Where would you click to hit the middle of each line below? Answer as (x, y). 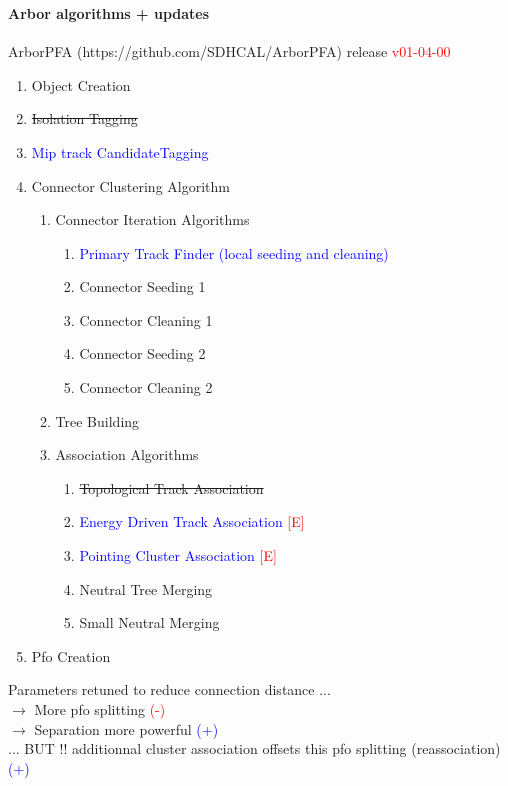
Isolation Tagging (84, 118)
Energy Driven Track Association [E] (192, 521)
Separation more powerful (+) (126, 728)
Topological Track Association (171, 487)
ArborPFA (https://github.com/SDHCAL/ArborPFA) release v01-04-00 (229, 51)
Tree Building (97, 420)
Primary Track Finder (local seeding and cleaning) (234, 252)
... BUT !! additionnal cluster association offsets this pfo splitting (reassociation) (254, 748)
